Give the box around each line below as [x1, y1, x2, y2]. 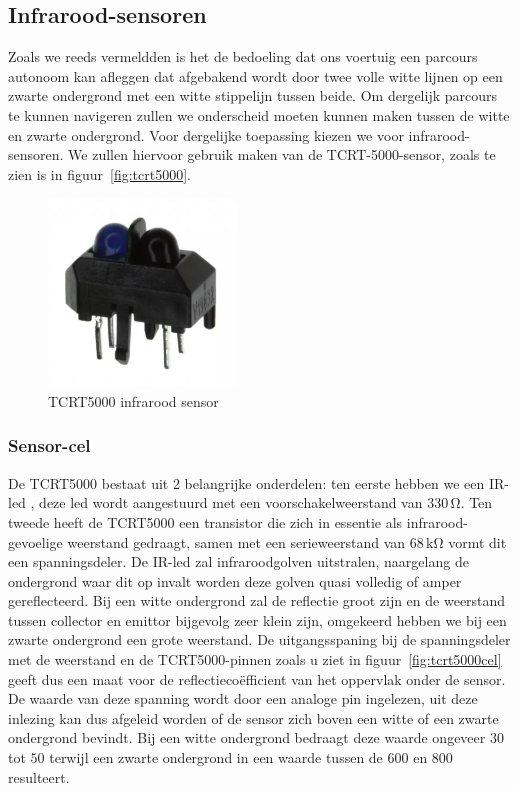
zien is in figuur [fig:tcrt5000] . [8, 163, 191, 184]
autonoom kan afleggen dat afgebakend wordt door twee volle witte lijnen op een [8, 65, 503, 86]
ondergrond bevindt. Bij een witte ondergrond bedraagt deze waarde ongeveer [8, 727, 486, 748]
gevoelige [8, 531, 63, 552]
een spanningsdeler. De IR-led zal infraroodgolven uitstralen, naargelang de [8, 551, 469, 572]
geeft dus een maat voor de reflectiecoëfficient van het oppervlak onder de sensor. [8, 668, 506, 689]
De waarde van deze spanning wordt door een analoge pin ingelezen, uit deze [8, 688, 478, 709]
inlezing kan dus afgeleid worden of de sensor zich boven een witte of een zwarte [8, 707, 499, 728]
